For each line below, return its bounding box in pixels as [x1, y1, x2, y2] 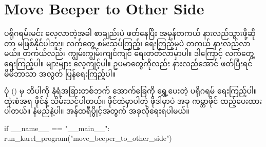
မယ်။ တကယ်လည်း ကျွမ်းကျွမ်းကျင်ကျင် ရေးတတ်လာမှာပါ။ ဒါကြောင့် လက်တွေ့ [4, 48, 254, 59]
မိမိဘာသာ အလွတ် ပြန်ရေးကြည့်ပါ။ [4, 68, 116, 79]
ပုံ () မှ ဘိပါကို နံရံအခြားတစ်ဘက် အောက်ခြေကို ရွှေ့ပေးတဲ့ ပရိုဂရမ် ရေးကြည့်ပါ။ [4, 85, 257, 96]
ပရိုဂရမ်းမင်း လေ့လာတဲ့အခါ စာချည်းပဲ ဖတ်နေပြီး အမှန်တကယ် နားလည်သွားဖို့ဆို [4, 28, 256, 39]
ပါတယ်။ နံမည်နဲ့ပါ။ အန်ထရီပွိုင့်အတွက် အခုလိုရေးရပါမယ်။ [4, 105, 189, 116]
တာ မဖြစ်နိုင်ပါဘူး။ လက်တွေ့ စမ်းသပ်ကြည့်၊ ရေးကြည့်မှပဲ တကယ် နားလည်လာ [4, 38, 251, 48]
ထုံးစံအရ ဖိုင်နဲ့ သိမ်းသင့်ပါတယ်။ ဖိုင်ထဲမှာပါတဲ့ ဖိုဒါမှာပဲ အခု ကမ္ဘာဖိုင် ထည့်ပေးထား [4, 95, 262, 106]
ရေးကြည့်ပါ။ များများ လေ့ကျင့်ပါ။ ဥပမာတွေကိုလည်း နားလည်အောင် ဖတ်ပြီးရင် [4, 58, 253, 68]
